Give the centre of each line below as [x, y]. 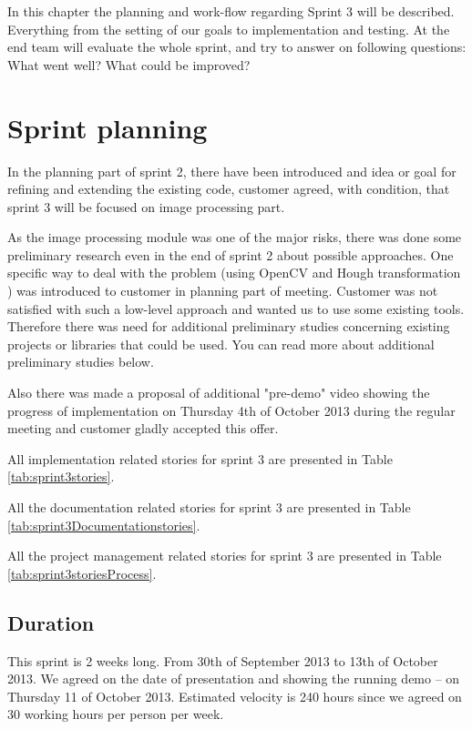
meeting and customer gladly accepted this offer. [143, 428]
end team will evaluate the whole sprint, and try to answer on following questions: [237, 47]
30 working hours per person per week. [116, 714]
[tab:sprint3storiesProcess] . [82, 573]
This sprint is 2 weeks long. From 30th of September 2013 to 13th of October [223, 660]
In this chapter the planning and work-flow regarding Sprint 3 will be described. [231, 11]
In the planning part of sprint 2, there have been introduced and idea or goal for [232, 171]
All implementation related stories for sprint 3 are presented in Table [200, 458]
